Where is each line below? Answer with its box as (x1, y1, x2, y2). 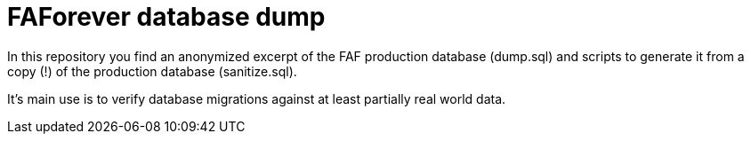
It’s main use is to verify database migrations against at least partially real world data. (7, 90, 506, 106)
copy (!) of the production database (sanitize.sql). (7, 63, 297, 79)
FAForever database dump (7, 2, 326, 32)
